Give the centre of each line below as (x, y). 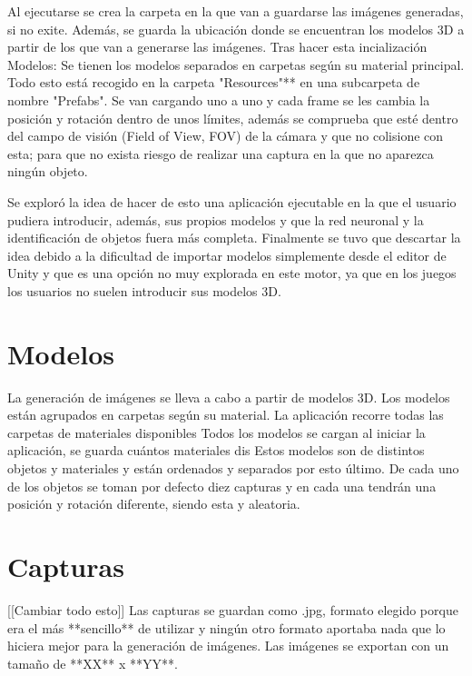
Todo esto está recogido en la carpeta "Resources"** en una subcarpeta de (214, 82)
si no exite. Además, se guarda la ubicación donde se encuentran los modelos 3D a (236, 29)
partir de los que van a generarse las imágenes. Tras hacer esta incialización (217, 47)
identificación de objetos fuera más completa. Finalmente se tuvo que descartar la (234, 238)
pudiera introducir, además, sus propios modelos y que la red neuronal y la (216, 219)
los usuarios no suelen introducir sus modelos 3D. (144, 290)
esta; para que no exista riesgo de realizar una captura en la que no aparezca (221, 153)
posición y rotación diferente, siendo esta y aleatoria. (154, 504)
